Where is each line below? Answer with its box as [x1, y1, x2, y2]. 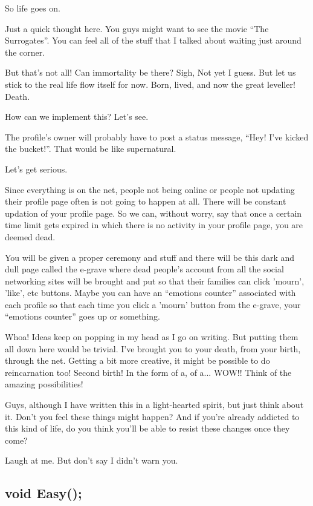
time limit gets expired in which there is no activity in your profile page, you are [5, 218, 303, 231]
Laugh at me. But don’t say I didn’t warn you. [5, 454, 178, 467]
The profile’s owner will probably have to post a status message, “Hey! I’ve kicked [5, 130, 309, 143]
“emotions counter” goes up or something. [5, 310, 160, 323]
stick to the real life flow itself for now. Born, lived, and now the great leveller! [5, 77, 295, 90]
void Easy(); [5, 484, 82, 502]
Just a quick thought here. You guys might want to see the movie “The [5, 22, 269, 34]
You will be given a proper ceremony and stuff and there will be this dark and [5, 251, 295, 263]
